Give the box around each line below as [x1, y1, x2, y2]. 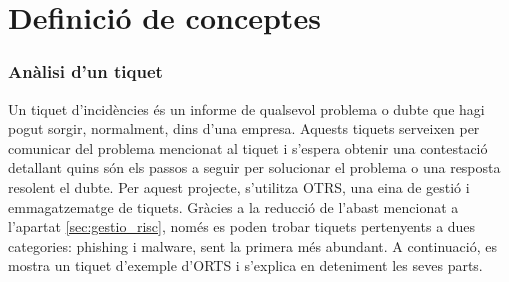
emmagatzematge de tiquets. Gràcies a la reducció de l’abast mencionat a [8, 196, 459, 217]
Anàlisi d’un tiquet [8, 59, 163, 84]
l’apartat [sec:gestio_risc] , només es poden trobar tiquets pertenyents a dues [8, 216, 476, 237]
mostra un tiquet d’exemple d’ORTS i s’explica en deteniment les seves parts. [8, 255, 483, 276]
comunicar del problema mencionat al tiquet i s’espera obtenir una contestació [8, 137, 488, 158]
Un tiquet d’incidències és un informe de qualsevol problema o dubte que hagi [8, 98, 485, 119]
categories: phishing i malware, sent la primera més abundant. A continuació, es [8, 235, 497, 256]
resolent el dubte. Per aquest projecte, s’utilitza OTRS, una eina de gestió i [8, 176, 470, 197]
